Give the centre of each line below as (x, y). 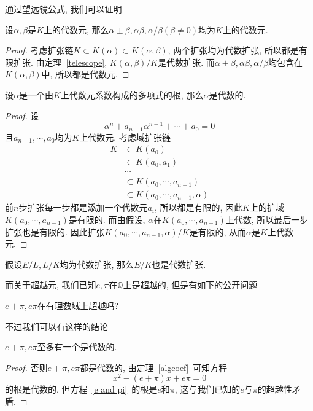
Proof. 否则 (26, 367)
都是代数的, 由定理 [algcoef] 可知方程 (153, 367)
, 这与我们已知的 (207, 389)
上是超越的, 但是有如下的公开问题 (190, 285)
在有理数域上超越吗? (78, 305)
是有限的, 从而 (218, 231)
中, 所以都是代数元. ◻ (85, 74)
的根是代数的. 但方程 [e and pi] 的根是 (81, 389)
